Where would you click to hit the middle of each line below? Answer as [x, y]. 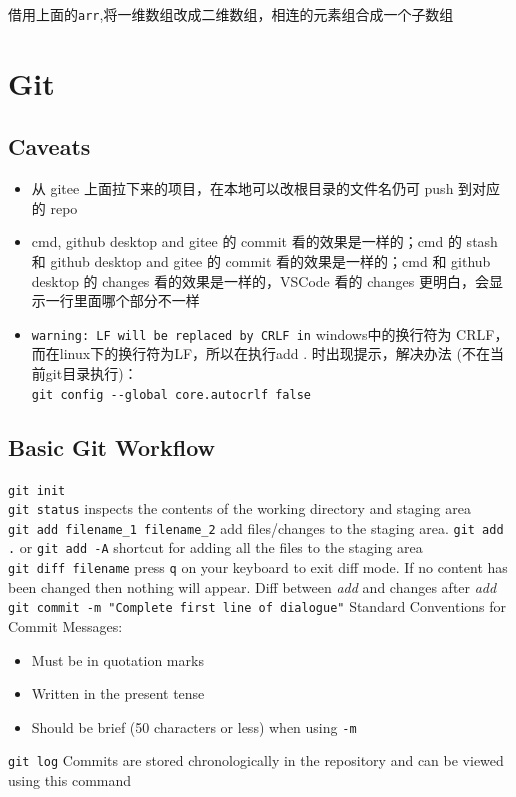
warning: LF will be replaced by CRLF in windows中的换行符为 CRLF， [270, 333]
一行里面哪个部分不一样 [122, 300]
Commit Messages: [65, 626]
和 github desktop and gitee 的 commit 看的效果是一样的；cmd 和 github [261, 261]
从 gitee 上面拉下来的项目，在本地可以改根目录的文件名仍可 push [242, 188]
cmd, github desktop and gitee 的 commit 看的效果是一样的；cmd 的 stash [264, 241]
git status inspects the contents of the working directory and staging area [239, 508]
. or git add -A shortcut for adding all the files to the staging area [215, 547]
